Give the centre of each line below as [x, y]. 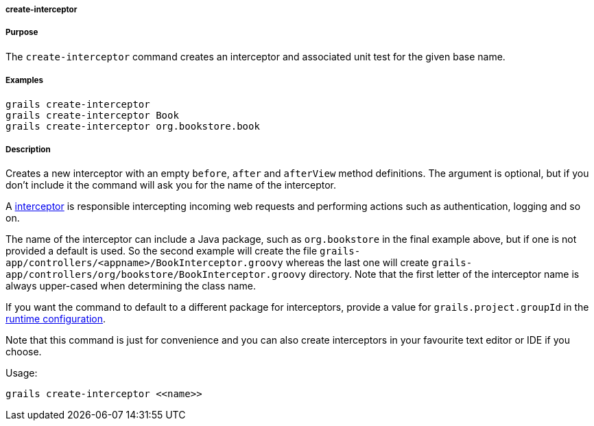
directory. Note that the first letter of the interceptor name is [444, 274]
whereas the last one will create [357, 263]
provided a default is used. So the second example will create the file [162, 251]
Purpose [22, 33]
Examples [24, 81]
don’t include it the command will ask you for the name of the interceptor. [171, 185]
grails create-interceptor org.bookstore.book [133, 126]
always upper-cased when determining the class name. [131, 286]
